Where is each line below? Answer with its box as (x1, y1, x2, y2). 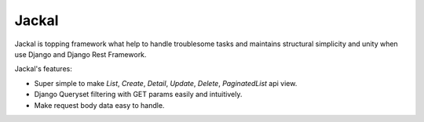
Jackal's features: (14, 64, 72, 74)
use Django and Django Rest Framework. (14, 49, 147, 59)
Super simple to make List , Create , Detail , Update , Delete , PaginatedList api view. (34, 78, 298, 88)
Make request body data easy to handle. (34, 100, 165, 109)
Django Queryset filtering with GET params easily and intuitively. (34, 90, 243, 99)
